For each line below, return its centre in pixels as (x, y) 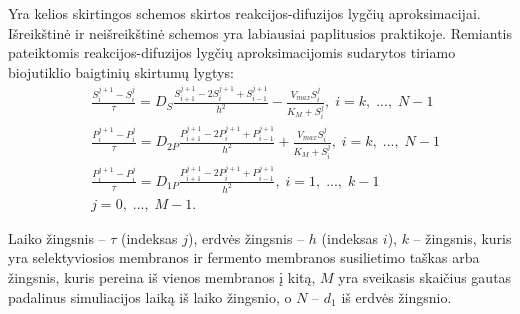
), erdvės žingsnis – (246, 237)
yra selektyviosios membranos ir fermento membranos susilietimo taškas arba (244, 257)
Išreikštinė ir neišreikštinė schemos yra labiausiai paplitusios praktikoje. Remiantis (260, 32)
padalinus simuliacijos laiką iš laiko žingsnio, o (150, 296)
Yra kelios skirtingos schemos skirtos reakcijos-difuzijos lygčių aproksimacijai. (244, 13)
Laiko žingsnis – (57, 237)
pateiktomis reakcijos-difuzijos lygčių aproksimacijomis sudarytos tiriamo (232, 52)
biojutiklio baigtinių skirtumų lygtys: (121, 71)
